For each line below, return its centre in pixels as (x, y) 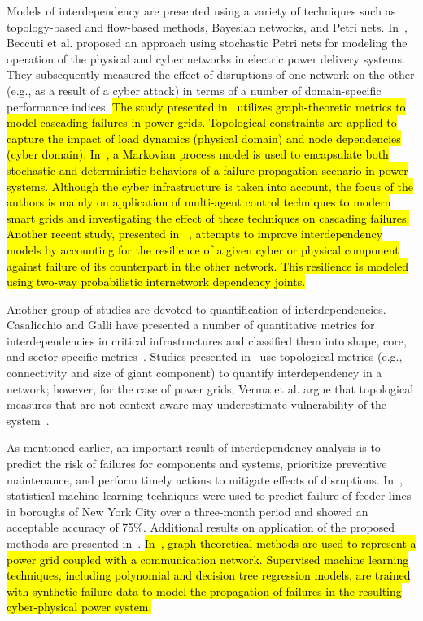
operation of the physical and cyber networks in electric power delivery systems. (206, 58)
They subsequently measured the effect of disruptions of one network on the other (211, 74)
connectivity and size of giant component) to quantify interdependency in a (194, 373)
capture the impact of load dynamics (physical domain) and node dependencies (204, 138)
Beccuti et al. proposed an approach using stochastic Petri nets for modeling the (207, 43)
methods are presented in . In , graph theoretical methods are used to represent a (211, 543)
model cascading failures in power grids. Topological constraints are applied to (202, 122)
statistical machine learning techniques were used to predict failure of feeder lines (209, 495)
